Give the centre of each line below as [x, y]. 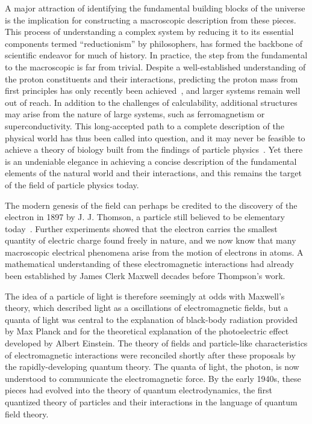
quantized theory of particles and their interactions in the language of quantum [151, 402]
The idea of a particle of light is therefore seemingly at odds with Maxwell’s [145, 296]
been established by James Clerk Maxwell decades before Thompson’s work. [145, 276]
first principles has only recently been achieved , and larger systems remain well [153, 91]
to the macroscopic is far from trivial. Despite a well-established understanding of [155, 66]
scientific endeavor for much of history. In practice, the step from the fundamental [156, 55]
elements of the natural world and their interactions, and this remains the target [153, 173]
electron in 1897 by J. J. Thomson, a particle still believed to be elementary [145, 217]
